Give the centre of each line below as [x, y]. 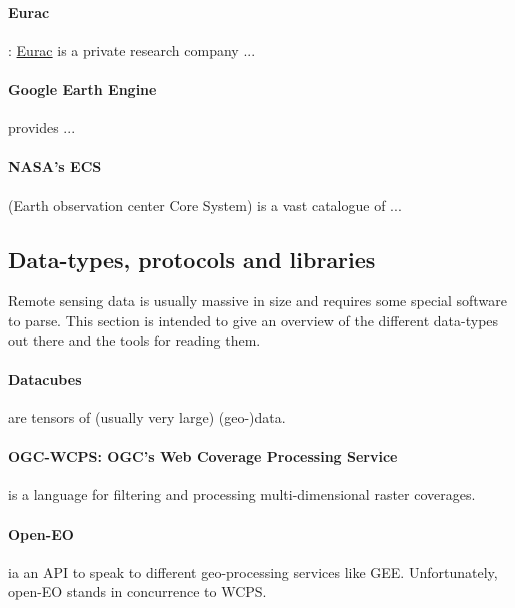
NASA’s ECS [55, 166]
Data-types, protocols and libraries [192, 258]
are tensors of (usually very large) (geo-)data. [147, 416]
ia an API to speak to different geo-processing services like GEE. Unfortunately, [253, 571]
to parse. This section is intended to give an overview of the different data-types [253, 319]
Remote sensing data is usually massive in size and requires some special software [257, 300]
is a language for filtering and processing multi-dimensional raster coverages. [242, 494]
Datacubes [45, 378]
